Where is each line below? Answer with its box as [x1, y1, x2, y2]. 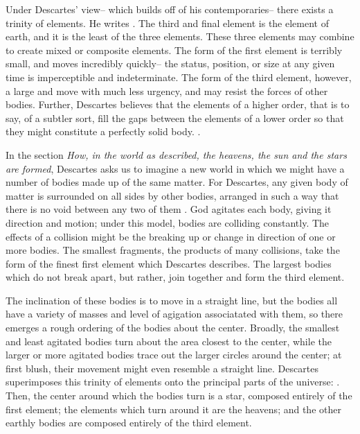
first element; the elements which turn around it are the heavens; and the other [6, 401, 341, 416]
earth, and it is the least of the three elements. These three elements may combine [6, 29, 354, 44]
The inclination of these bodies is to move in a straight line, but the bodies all [6, 293, 338, 307]
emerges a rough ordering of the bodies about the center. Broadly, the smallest [6, 320, 340, 335]
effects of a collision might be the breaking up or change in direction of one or [6, 229, 336, 243]
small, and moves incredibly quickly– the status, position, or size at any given [6, 56, 335, 71]
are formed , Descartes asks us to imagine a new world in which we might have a [6, 161, 345, 175]
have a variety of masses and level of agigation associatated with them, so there [6, 306, 343, 321]
